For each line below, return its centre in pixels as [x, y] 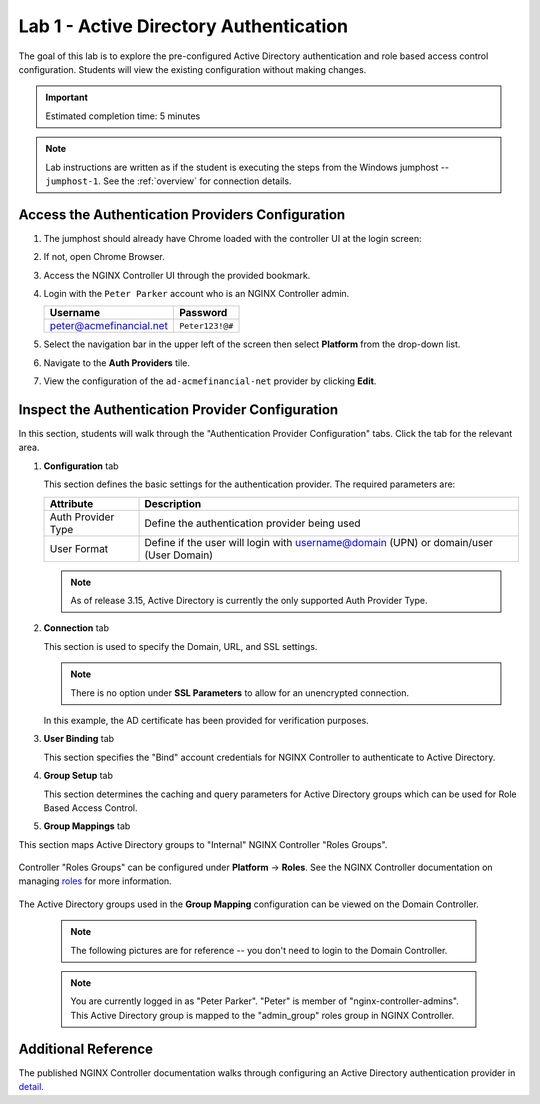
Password [203, 313]
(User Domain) [179, 555]
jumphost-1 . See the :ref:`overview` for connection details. [168, 181]
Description [173, 503]
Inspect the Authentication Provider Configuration [178, 409]
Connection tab [76, 628]
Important [67, 97]
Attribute [71, 503]
